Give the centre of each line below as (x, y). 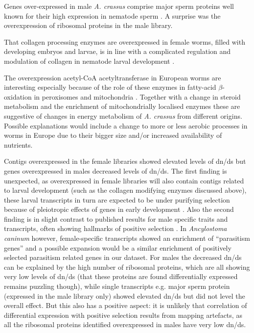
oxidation (18, 96)
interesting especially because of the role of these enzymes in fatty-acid (110, 87)
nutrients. (18, 144)
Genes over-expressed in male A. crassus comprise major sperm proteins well (119, 6)
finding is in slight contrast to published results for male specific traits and (116, 218)
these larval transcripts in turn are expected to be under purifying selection (117, 199)
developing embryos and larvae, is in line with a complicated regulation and (117, 51)
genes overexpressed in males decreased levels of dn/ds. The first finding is (115, 170)
